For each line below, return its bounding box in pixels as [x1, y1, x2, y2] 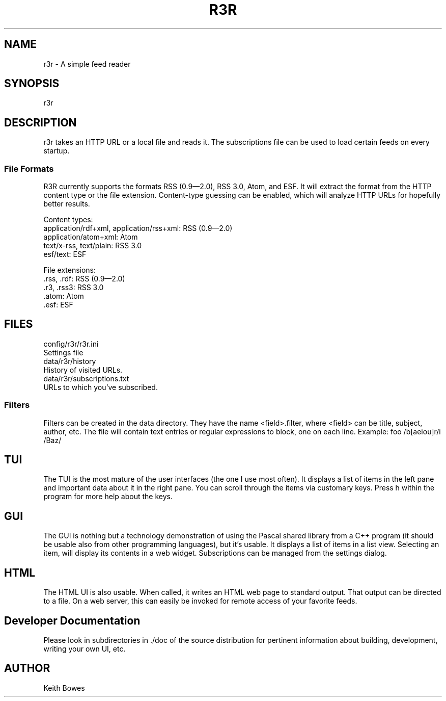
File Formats [4, 163, 54, 174]
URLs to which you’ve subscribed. [43, 382, 158, 392]
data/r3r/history [43, 356, 96, 366]
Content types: [43, 215, 93, 224]
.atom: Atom [43, 292, 84, 301]
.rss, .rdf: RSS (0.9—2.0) [43, 274, 125, 283]
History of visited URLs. [43, 365, 123, 374]
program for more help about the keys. [43, 492, 173, 501]
